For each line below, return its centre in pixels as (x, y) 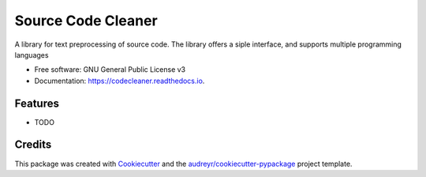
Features (37, 103)
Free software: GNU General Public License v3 (110, 70)
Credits (33, 145)
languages (32, 55)
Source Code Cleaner (86, 21)
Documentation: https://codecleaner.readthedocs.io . (120, 81)
